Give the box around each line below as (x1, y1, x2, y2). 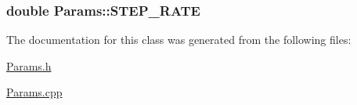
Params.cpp (6, 84, 63, 100)
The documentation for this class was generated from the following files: (6, 31, 352, 48)
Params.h (6, 57, 52, 74)
